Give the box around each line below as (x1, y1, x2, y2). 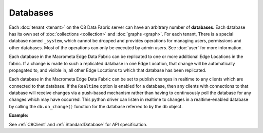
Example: (9, 113, 29, 118)
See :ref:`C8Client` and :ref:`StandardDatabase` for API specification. (9, 121, 148, 127)
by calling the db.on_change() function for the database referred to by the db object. (9, 103, 183, 109)
